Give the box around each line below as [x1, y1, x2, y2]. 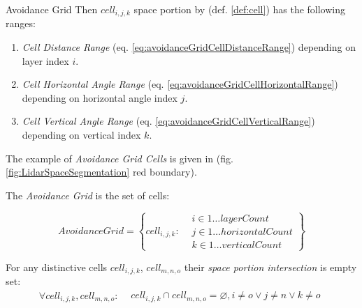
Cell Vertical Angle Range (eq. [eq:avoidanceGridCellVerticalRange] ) [22, 114, 315, 128]
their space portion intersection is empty [184, 259, 357, 274]
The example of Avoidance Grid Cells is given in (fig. [6, 151, 233, 165]
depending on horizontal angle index [22, 90, 178, 105]
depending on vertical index [22, 128, 141, 142]
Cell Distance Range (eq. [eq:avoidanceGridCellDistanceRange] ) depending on [22, 40, 356, 54]
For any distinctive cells [6, 259, 108, 274]
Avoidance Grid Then [6, 2, 98, 16]
